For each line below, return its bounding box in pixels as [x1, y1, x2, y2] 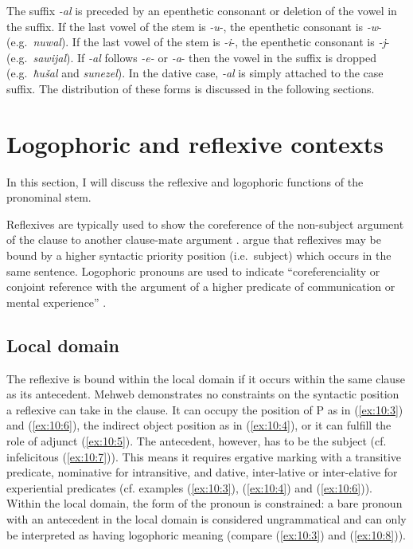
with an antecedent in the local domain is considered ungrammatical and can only [6, 510, 407, 527]
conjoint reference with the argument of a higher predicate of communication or [6, 278, 395, 295]
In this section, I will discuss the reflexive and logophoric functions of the [6, 173, 364, 190]
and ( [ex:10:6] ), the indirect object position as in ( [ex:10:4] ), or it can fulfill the [6, 417, 392, 433]
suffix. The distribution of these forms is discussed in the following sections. [6, 80, 375, 96]
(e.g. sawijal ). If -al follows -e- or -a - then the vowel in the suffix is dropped [6, 49, 376, 65]
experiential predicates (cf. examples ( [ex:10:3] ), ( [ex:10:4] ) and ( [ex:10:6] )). [6, 479, 372, 496]
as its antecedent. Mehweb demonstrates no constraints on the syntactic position [6, 386, 399, 402]
